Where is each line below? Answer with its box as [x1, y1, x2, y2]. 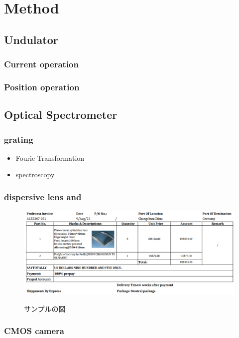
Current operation [4, 58, 79, 70]
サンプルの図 [24, 303, 66, 314]
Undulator [4, 31, 58, 47]
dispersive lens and [4, 190, 82, 203]
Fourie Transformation [15, 152, 85, 163]
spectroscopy [15, 169, 55, 180]
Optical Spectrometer [4, 107, 118, 122]
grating [4, 133, 33, 145]
